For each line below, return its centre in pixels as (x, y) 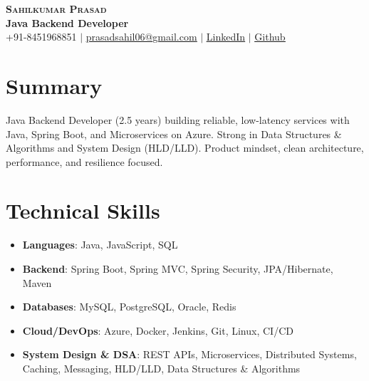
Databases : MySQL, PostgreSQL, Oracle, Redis (129, 307)
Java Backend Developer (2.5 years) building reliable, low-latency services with (178, 119)
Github (270, 37)
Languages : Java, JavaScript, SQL (100, 245)
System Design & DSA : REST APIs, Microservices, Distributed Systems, (189, 354)
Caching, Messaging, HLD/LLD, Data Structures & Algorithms (161, 368)
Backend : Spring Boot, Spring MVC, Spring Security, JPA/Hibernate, (178, 268)
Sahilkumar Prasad (56, 9)
